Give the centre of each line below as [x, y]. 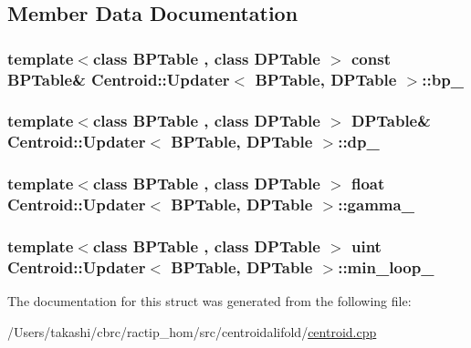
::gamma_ [376, 205]
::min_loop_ [386, 266]
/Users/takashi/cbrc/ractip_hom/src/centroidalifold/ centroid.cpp [192, 331]
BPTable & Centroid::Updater [119, 79]
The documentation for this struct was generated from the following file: [209, 301]
